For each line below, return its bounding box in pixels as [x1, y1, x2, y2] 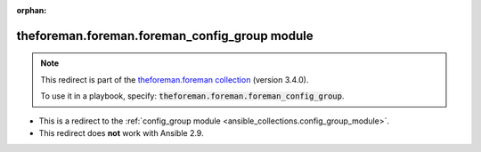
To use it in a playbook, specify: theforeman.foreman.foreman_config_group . [40, 91, 345, 101]
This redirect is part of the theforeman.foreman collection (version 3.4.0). [40, 74, 309, 84]
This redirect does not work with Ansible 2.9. [38, 127, 204, 138]
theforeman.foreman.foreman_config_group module [16, 28, 314, 44]
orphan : [16, 5, 47, 15]
